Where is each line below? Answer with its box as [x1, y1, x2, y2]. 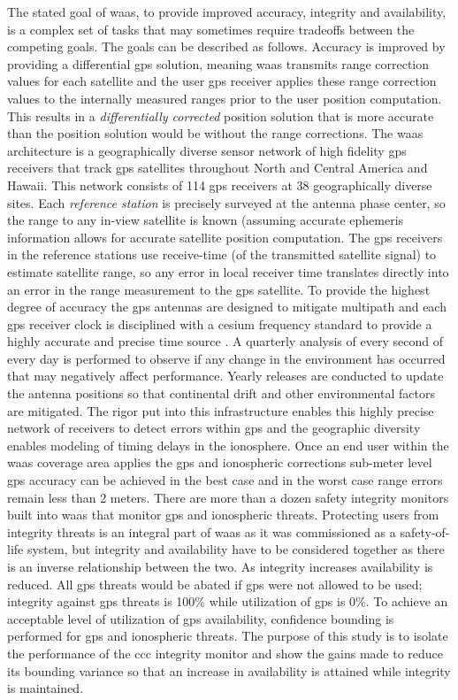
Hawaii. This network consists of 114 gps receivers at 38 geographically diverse [7, 175, 432, 194]
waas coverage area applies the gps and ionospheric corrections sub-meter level [7, 453, 432, 472]
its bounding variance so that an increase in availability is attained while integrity [7, 661, 451, 680]
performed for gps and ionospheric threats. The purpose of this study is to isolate [7, 627, 448, 645]
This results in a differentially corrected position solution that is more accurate [7, 106, 434, 125]
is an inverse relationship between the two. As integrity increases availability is [7, 558, 433, 575]
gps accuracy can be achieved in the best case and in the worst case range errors [7, 471, 443, 489]
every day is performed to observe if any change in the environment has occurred [7, 349, 446, 367]
